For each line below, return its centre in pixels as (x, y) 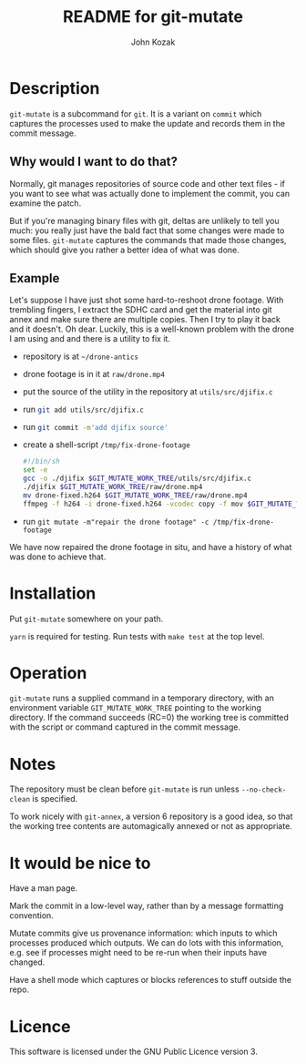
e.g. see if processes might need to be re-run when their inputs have (138, 953)
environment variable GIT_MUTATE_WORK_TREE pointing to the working (136, 708)
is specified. (55, 799)
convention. (32, 916)
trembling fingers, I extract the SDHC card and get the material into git (141, 310)
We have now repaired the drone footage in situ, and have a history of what (151, 547)
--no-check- (264, 790)
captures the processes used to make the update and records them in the (147, 123)
